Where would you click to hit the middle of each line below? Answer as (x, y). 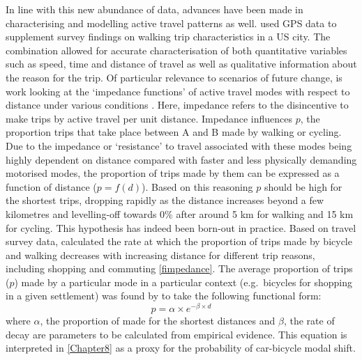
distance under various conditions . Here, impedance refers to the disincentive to (177, 105)
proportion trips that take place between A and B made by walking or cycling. (174, 132)
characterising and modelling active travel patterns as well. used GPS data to (171, 23)
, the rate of (309, 321)
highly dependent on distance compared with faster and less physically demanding (181, 159)
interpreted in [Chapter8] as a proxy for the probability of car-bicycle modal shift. (181, 348)
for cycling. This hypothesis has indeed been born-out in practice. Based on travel (181, 227)
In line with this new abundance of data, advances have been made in (154, 9)
